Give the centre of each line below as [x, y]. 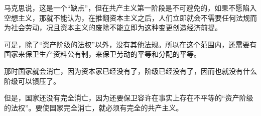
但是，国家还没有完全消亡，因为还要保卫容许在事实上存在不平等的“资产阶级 [129, 98]
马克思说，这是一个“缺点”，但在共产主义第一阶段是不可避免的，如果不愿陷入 [130, 8]
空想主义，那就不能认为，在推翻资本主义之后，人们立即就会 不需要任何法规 [127, 17]
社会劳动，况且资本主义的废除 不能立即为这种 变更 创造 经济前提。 [116, 27]
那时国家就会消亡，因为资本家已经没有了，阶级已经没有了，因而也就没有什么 [130, 71]
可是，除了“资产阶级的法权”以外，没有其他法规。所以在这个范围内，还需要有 [130, 44]
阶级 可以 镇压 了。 [32, 81]
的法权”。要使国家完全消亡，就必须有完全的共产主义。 [94, 107]
